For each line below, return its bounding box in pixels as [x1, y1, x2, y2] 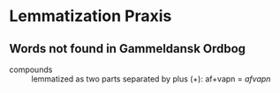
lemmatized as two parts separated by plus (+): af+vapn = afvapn [31, 74, 271, 84]
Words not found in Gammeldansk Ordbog [9, 41, 246, 56]
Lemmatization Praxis [9, 6, 172, 26]
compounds [9, 64, 53, 75]
